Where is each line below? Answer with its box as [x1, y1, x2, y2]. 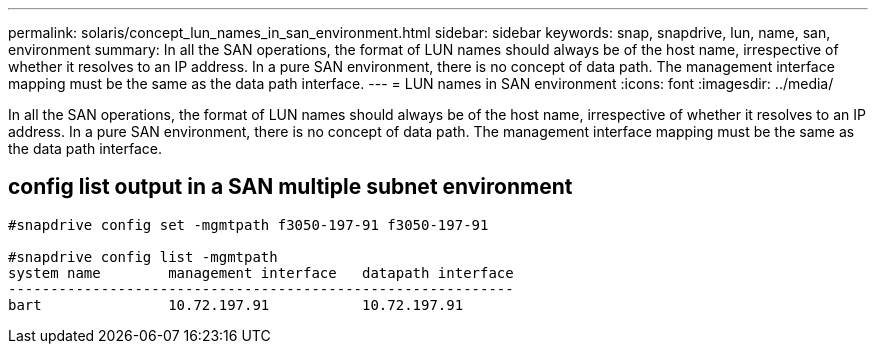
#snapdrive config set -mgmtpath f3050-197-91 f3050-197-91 [8, 216, 489, 233]
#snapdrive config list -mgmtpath [8, 248, 278, 265]
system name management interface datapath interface [8, 264, 514, 281]
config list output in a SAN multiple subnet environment [8, 174, 573, 200]
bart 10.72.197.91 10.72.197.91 [8, 296, 464, 313]
